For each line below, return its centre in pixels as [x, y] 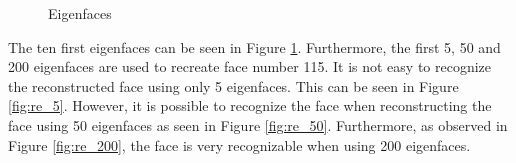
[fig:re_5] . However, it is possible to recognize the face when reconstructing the [250, 105]
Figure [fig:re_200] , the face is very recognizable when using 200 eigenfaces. [239, 144]
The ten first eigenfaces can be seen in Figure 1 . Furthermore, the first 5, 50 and [254, 46]
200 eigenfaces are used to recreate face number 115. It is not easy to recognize [250, 66]
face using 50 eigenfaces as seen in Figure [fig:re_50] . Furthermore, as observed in [258, 124]
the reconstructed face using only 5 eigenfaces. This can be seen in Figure [233, 85]
